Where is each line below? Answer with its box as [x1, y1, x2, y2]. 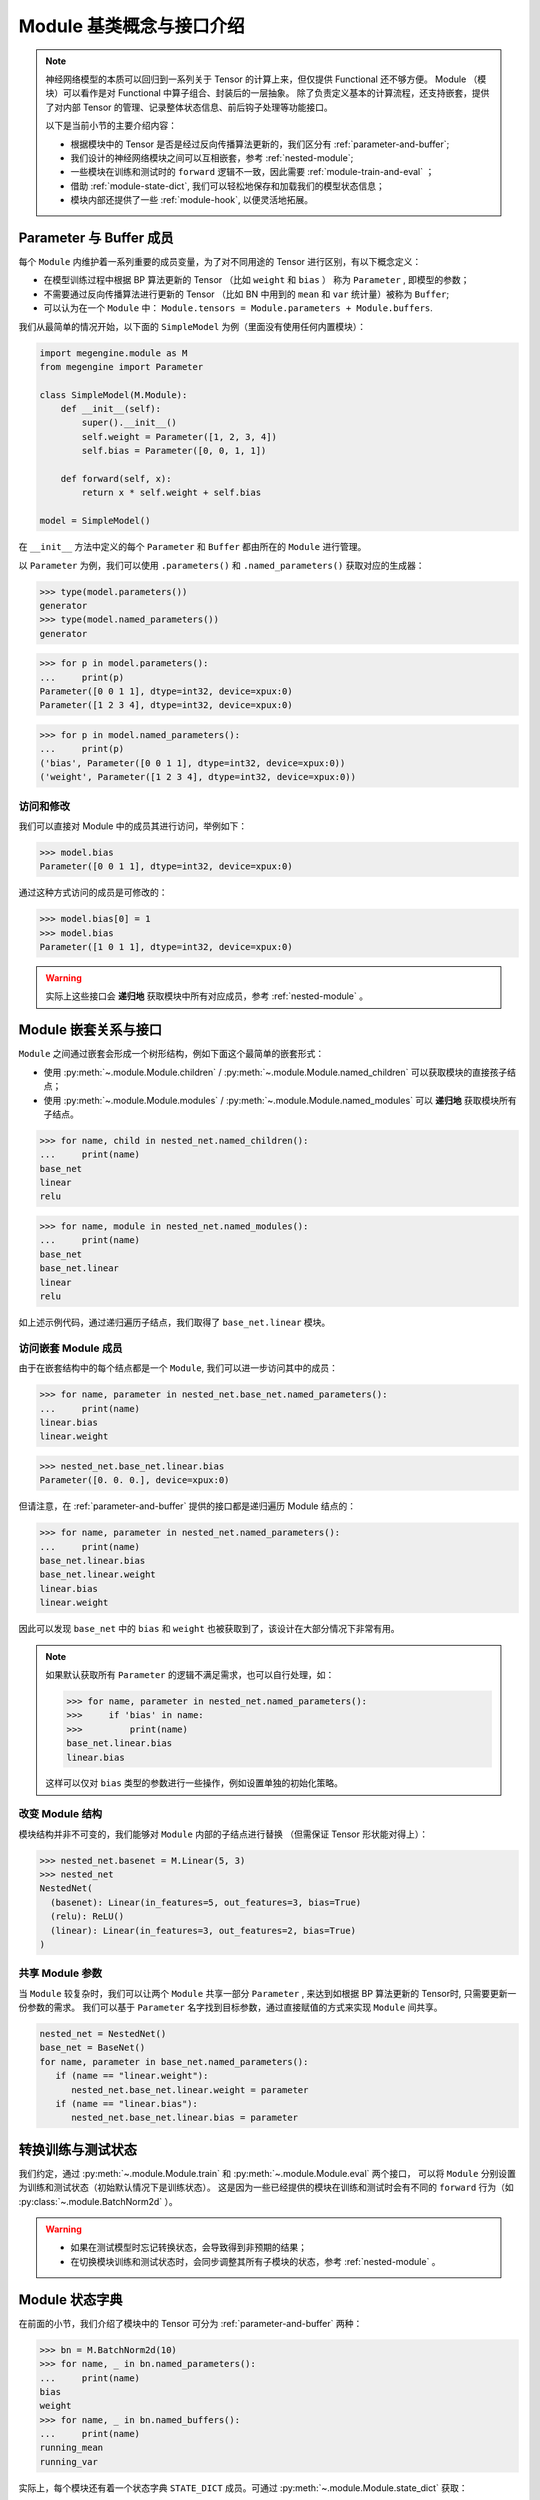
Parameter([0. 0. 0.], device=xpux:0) [39, 1475, 230, 1486]
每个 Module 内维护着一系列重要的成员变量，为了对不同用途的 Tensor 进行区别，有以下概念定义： [18, 255, 422, 267]
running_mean [39, 2442, 104, 2454]
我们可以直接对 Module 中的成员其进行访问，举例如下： [18, 820, 248, 832]
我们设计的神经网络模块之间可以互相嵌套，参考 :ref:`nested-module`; [70, 151, 354, 164]
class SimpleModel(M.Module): [39, 389, 188, 400]
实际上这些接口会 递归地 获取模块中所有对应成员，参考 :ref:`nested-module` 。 [45, 990, 369, 1002]
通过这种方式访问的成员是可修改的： [18, 886, 168, 899]
